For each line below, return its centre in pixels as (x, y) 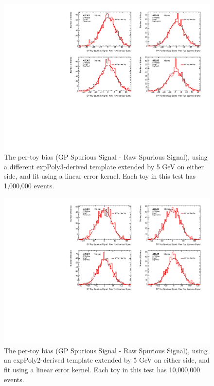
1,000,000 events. (29, 186)
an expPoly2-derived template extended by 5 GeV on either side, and (107, 360)
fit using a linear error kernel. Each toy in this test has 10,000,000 (102, 370)
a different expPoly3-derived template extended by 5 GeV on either (104, 166)
